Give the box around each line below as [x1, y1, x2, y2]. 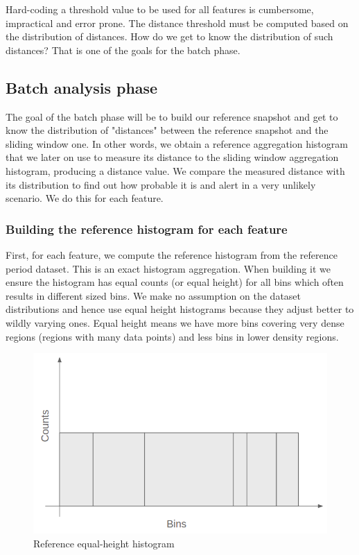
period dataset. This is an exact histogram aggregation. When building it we [6, 261, 331, 275]
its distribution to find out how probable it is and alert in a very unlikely [6, 177, 316, 191]
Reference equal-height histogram [33, 536, 175, 550]
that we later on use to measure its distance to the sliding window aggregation [6, 150, 339, 164]
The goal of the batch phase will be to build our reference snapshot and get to [6, 109, 338, 123]
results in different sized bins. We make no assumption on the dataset [6, 288, 301, 302]
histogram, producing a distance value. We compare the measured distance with [6, 163, 345, 178]
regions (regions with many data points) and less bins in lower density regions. [6, 329, 339, 343]
